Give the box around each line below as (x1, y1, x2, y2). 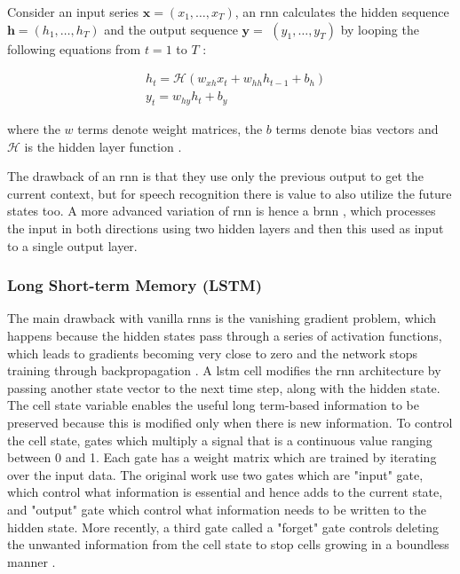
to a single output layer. (7, 236, 138, 255)
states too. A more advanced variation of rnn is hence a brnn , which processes (7, 201, 436, 220)
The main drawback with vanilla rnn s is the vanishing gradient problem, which (7, 309, 437, 327)
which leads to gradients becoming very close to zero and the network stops (7, 343, 418, 362)
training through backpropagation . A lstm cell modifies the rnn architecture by (7, 361, 441, 380)
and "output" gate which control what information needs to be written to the (7, 499, 426, 518)
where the (7, 120, 60, 138)
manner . (7, 552, 56, 570)
